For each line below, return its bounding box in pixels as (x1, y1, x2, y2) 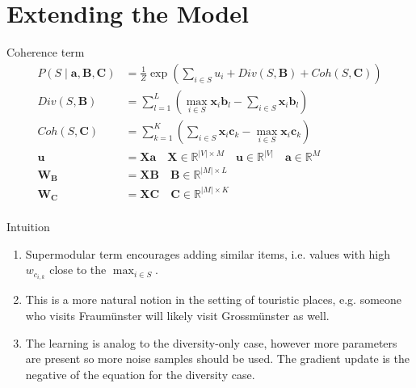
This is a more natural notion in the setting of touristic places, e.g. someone (25, 291, 402, 308)
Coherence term (6, 44, 85, 61)
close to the (49, 261, 107, 278)
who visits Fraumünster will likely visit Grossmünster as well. (25, 307, 330, 324)
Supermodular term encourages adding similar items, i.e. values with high (25, 245, 391, 262)
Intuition (6, 218, 50, 235)
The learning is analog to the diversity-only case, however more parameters (25, 334, 397, 351)
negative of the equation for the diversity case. (25, 365, 255, 382)
